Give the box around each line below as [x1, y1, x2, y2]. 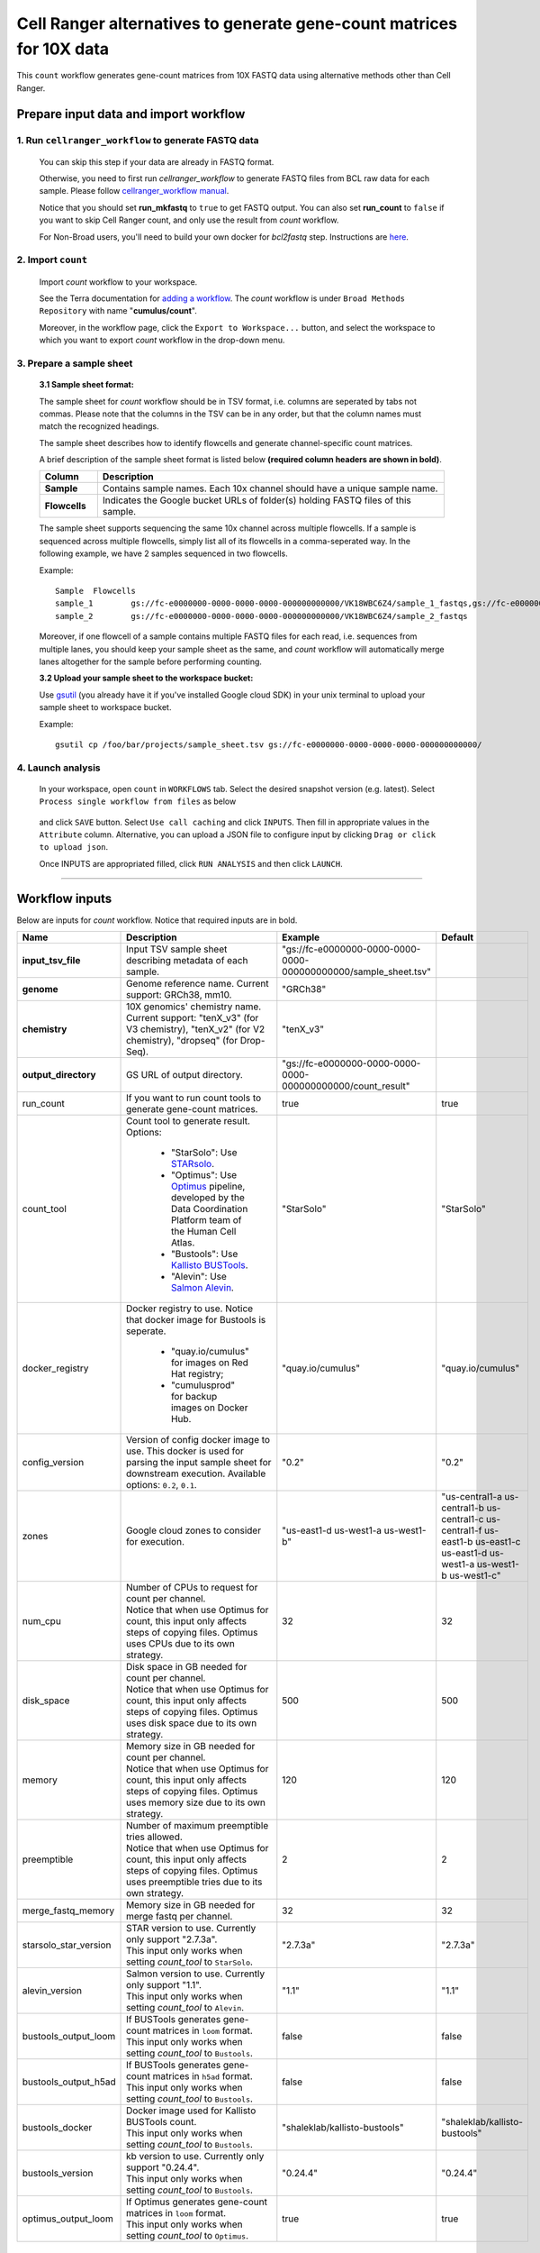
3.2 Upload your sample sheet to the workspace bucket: [39, 672, 254, 684]
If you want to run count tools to [126, 1091, 262, 1104]
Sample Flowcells [55, 586, 137, 597]
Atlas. [171, 1236, 195, 1249]
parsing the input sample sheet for [126, 1456, 272, 1469]
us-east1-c [475, 1536, 521, 1548]
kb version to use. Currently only [126, 2150, 265, 2163]
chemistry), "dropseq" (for [126, 1035, 238, 1047]
